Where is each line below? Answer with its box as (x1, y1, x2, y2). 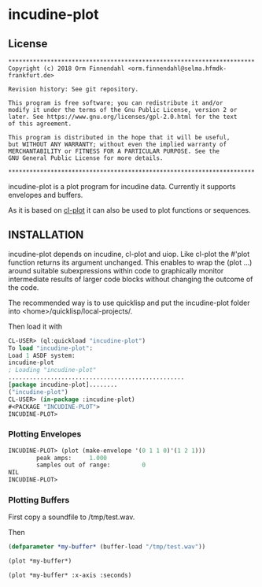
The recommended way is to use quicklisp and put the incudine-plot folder (8, 298, 250, 307)
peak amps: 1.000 (36, 454, 108, 462)
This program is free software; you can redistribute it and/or (8, 99, 223, 107)
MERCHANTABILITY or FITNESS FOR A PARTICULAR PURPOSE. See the (8, 147, 220, 155)
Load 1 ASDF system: (8, 351, 76, 359)
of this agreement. (8, 120, 72, 128)
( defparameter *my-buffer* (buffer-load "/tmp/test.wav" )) (8, 543, 206, 551)
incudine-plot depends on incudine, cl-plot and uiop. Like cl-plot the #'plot (8, 249, 250, 258)
